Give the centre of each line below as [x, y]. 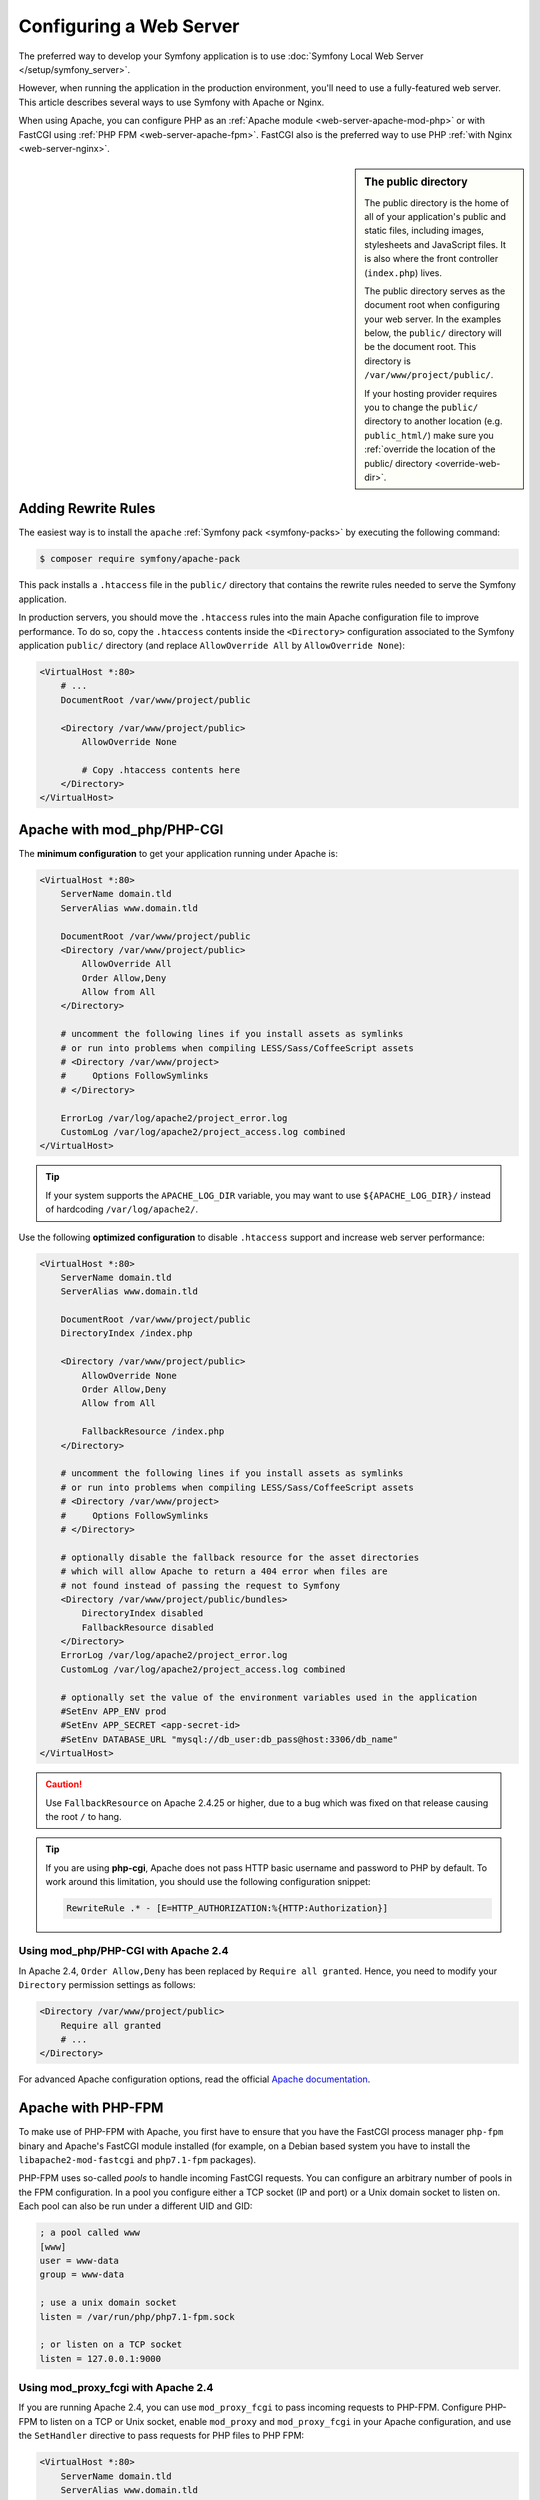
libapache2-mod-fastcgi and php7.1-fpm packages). [137, 2160]
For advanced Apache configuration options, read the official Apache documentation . [194, 2079]
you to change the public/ [421, 407]
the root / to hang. [83, 1816]
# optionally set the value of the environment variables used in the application [269, 1697]
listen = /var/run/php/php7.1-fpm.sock [137, 2316]
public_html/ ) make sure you [429, 435]
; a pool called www [89, 2233]
